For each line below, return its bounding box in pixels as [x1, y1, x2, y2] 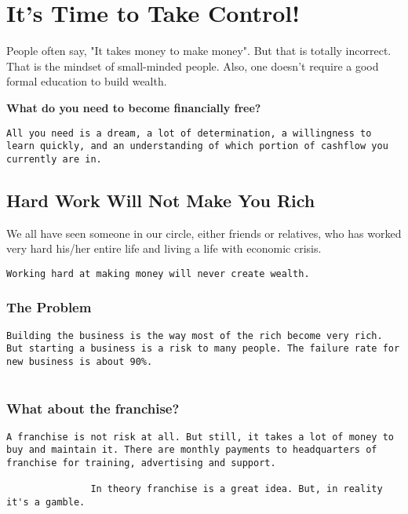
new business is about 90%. [6, 356, 153, 368]
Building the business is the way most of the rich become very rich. [6, 330, 383, 341]
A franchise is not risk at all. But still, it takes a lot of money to [6, 431, 394, 443]
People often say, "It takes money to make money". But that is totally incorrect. [6, 42, 392, 59]
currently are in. [6, 153, 102, 165]
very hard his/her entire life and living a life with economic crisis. [6, 240, 322, 257]
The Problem [6, 297, 92, 317]
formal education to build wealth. [6, 73, 167, 89]
